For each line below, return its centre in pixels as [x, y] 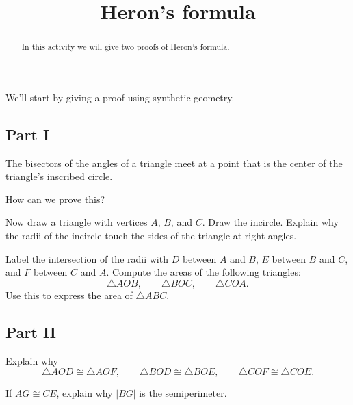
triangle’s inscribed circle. [59, 176]
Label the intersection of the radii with [87, 258]
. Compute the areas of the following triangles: [204, 272]
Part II [31, 331]
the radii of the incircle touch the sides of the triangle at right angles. [151, 235]
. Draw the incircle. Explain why [270, 222]
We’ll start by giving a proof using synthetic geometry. [120, 97]
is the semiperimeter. [183, 393]
